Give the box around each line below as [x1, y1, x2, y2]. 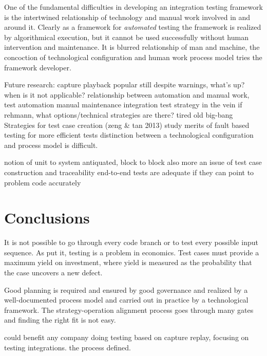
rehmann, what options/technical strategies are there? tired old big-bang [4, 109, 233, 120]
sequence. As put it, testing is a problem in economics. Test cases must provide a [4, 247, 259, 257]
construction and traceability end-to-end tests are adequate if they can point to [4, 166, 254, 177]
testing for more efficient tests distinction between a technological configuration [4, 129, 254, 140]
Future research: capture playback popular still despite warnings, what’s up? [4, 79, 245, 90]
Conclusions [4, 207, 90, 228]
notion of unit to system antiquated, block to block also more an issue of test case [4, 157, 262, 167]
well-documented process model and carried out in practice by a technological [4, 294, 249, 305]
